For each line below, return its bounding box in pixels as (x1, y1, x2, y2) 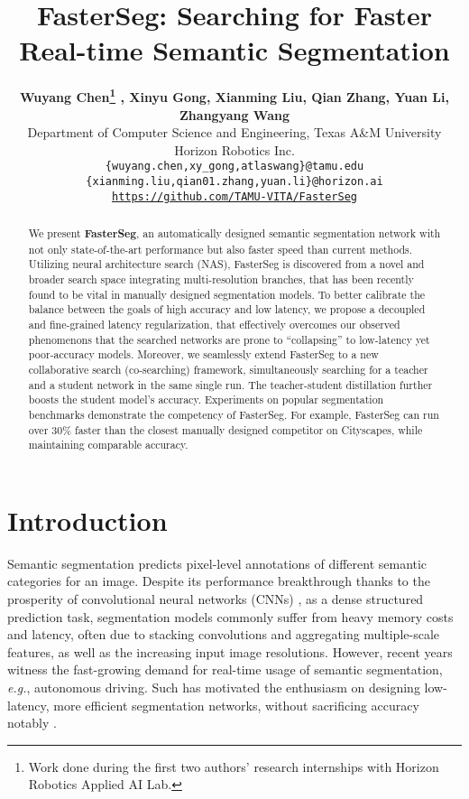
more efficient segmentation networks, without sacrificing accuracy (53, 695, 419, 714)
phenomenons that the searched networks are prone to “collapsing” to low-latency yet (28, 331, 430, 347)
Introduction (7, 501, 168, 538)
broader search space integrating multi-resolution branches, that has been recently (28, 272, 414, 287)
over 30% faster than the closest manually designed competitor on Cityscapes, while (28, 422, 423, 437)
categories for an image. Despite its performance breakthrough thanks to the (7, 571, 430, 590)
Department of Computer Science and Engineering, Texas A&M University (27, 123, 442, 142)
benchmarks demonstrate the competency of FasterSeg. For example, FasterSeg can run (28, 406, 439, 422)
